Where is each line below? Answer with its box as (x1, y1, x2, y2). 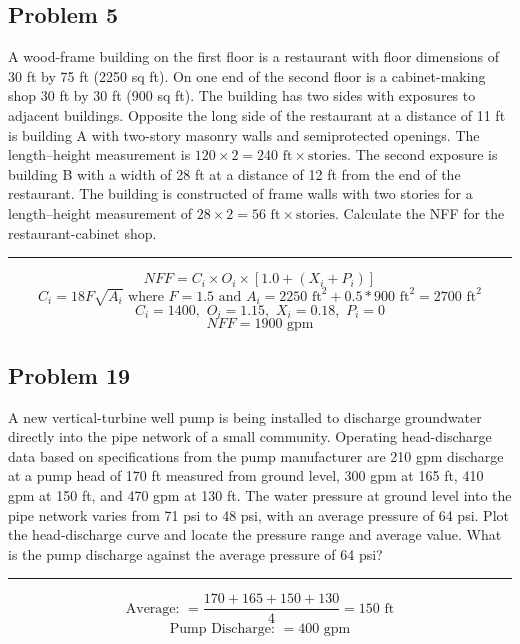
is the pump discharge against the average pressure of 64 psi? (8, 543, 383, 564)
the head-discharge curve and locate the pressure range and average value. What (8, 524, 502, 545)
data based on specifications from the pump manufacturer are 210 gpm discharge (8, 445, 504, 466)
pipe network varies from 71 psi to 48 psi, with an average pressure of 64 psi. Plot (8, 504, 509, 525)
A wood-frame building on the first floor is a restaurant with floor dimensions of (8, 46, 500, 67)
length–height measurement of (8, 202, 193, 223)
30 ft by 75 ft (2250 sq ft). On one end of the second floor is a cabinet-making (8, 65, 486, 86)
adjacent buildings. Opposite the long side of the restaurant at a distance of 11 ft (8, 104, 506, 125)
